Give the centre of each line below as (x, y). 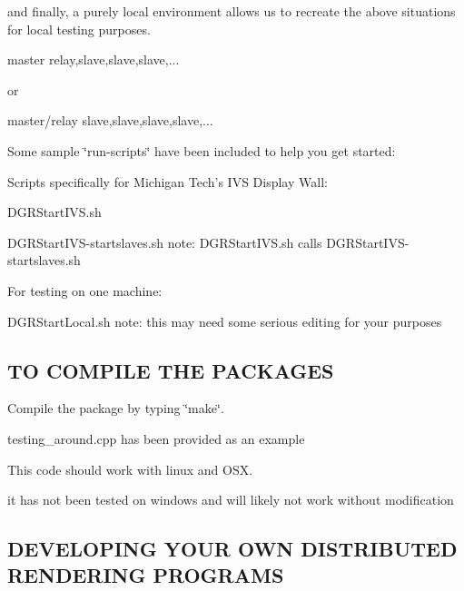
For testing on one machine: (85, 290)
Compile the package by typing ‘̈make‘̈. (116, 408)
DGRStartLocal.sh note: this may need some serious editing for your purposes (225, 321)
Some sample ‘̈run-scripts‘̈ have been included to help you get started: (202, 150)
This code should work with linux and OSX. (130, 469)
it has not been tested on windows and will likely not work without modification (231, 500)
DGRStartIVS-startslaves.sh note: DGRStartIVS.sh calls (165, 242)
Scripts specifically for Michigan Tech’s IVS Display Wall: (168, 181)
